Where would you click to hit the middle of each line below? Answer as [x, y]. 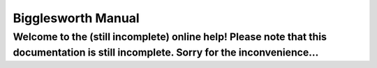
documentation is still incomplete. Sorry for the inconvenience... [166, 52]
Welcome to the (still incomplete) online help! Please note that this [170, 37]
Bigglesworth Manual [76, 18]
